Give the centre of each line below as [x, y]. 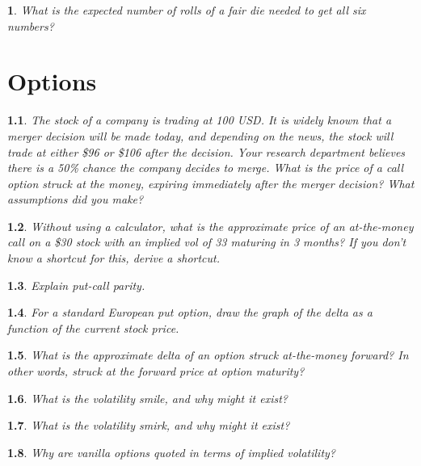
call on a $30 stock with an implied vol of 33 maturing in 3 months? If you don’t [207, 242]
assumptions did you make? [76, 199]
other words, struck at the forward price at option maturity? [156, 371]
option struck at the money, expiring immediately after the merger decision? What [211, 183]
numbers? [31, 25]
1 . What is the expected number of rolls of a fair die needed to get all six [187, 10]
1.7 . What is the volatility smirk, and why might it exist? [149, 425]
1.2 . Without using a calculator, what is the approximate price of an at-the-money [210, 226]
